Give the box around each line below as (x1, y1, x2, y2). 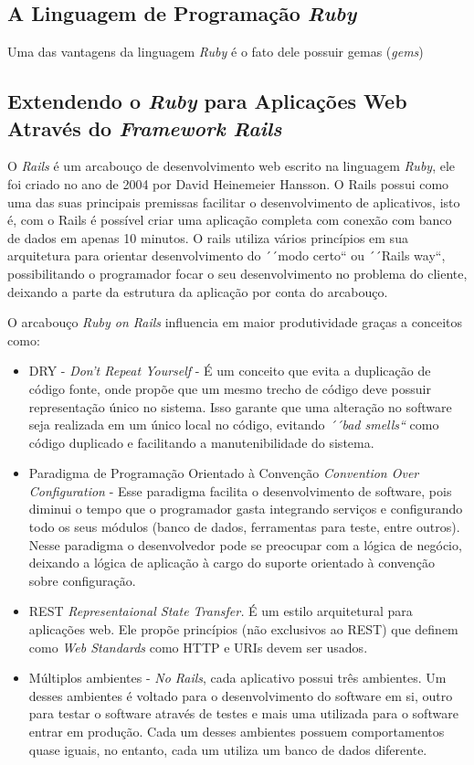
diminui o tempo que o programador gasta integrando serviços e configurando (28, 499, 463, 518)
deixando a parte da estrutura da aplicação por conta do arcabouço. (7, 282, 388, 301)
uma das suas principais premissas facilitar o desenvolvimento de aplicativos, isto (7, 192, 460, 211)
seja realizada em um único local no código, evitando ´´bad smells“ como (28, 415, 439, 434)
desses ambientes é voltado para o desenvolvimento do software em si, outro (28, 685, 453, 705)
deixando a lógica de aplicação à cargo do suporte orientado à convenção (28, 553, 436, 572)
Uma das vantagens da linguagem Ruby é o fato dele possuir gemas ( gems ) (7, 42, 424, 61)
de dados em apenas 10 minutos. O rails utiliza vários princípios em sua (7, 228, 408, 247)
